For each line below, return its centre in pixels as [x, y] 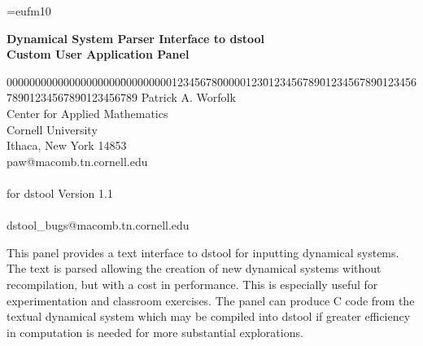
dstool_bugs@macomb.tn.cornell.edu [98, 225]
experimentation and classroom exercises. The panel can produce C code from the [211, 300]
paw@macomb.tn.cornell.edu [77, 161]
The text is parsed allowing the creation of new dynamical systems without [194, 268]
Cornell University [52, 129]
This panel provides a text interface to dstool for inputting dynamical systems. [203, 252]
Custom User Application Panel [98, 54]
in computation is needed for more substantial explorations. [155, 332]
